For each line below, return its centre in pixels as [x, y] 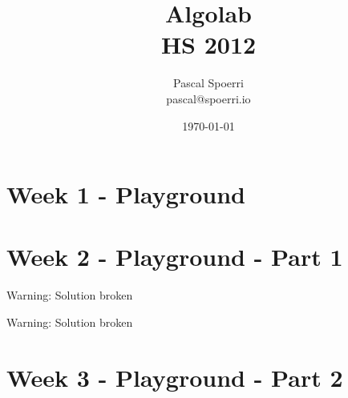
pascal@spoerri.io [208, 98]
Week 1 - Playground [126, 194]
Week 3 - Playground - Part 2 [175, 377]
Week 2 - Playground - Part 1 [175, 257]
